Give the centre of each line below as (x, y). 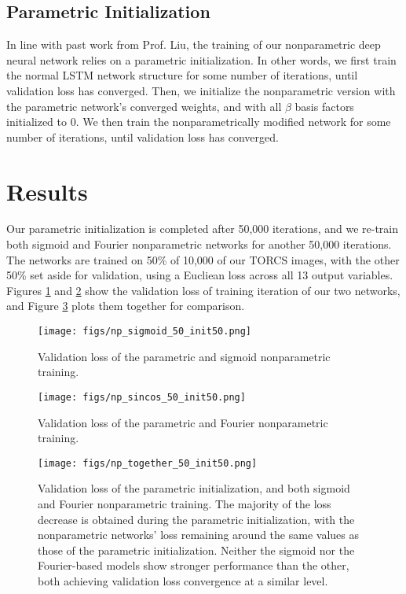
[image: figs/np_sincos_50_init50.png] (142, 397)
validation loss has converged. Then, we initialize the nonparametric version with (201, 90)
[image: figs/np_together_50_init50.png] (148, 463)
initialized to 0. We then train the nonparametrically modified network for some (199, 122)
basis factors (324, 106)
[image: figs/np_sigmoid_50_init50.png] (145, 332)
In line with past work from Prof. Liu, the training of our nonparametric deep (194, 44)
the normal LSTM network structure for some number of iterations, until (182, 75)
